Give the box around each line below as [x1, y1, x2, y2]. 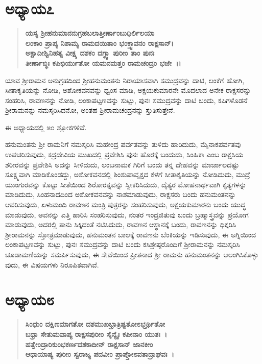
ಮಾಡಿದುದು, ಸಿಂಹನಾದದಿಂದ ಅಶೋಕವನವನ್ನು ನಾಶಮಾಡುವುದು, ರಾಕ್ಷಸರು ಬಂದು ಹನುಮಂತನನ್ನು [5, 189, 236, 200]
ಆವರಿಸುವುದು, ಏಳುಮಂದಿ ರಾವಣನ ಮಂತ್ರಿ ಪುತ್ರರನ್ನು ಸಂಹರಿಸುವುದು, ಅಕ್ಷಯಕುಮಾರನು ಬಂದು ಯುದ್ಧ [5, 199, 246, 210]
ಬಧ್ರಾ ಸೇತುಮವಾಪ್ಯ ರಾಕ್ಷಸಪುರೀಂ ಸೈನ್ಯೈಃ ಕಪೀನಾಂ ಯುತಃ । [25, 328, 167, 339]
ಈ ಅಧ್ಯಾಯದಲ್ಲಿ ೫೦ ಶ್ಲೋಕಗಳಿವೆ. [5, 122, 87, 132]
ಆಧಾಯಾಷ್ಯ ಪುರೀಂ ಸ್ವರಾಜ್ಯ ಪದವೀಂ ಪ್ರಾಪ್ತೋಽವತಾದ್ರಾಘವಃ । [25, 349, 174, 359]
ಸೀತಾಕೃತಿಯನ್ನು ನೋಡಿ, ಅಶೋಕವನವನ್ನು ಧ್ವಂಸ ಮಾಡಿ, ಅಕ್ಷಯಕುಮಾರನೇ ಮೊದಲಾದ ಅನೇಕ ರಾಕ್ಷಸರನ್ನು [5, 85, 251, 95]
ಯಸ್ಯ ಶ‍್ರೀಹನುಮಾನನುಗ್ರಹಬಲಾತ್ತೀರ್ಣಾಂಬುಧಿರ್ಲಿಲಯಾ [25, 28, 155, 38]
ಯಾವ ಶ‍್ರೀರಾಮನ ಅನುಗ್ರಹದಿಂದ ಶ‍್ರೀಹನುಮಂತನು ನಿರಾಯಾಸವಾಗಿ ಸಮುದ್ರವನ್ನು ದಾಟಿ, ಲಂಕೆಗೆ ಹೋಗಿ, [5, 75, 245, 85]
